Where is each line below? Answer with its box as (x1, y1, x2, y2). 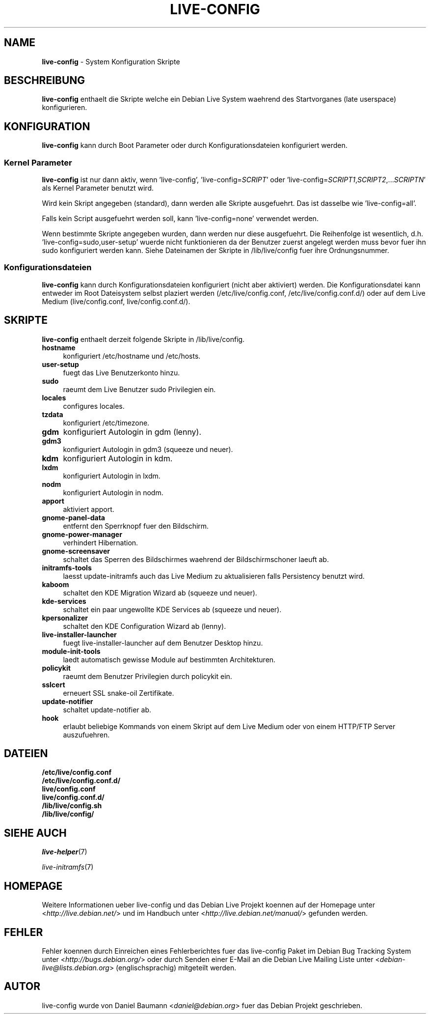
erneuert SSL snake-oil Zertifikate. (63, 688, 174, 697)
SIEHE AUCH (4, 826, 67, 839)
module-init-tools (42, 647, 101, 655)
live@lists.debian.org (42, 963, 109, 972)
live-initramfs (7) (42, 863, 94, 872)
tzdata (42, 410, 63, 419)
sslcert (42, 680, 65, 689)
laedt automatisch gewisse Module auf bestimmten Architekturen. (63, 655, 276, 664)
